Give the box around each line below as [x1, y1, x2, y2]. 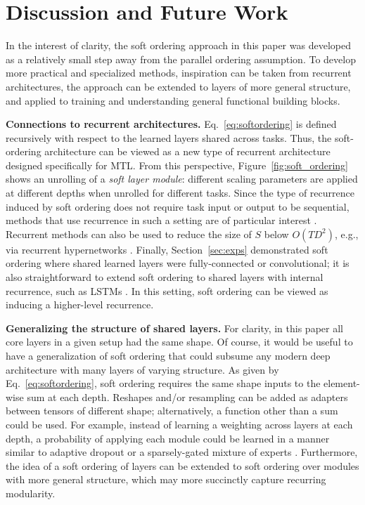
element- [324, 376, 360, 391]
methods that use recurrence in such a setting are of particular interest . [6, 213, 317, 228]
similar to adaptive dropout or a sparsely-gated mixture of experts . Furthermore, [6, 445, 358, 459]
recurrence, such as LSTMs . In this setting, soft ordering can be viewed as [6, 283, 328, 298]
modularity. [6, 485, 56, 500]
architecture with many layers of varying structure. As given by [6, 362, 279, 376]
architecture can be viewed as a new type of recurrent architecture [44, 144, 331, 159]
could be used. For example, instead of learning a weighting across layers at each [6, 417, 353, 431]
